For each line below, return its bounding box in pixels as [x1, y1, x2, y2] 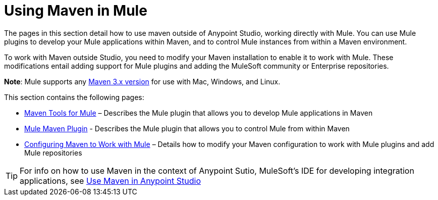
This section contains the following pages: [4, 92, 144, 102]
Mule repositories [24, 148, 82, 157]
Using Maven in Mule [4, 2, 147, 19]
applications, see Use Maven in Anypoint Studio [20, 175, 201, 186]
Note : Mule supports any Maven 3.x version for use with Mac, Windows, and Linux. [4, 77, 281, 86]
